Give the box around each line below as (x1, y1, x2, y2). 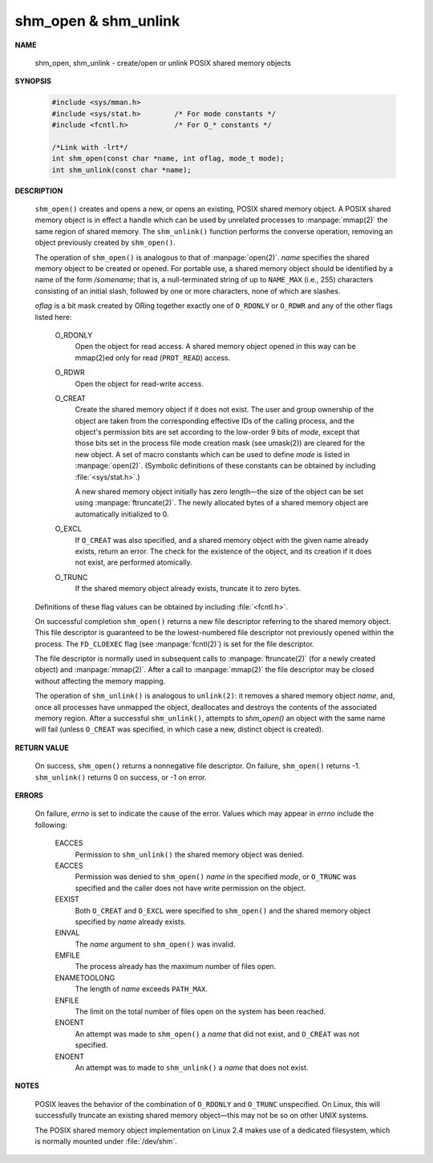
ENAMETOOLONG (55, 973, 115, 983)
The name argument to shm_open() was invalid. (75, 939, 236, 949)
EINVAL (55, 928, 80, 938)
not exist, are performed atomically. (75, 557, 192, 567)
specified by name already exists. (75, 917, 187, 926)
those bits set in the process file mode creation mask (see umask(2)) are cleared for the (75, 438, 365, 448)
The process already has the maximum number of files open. (75, 962, 277, 971)
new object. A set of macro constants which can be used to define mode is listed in (75, 449, 350, 459)
